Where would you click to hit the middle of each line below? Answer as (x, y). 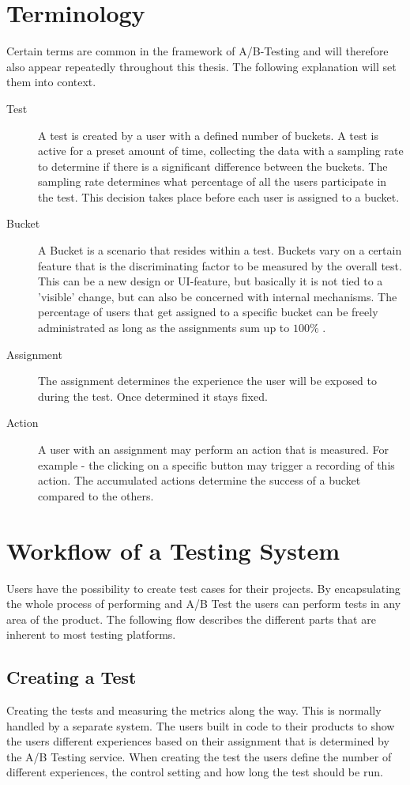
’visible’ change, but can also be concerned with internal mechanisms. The (218, 296)
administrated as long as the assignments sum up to (164, 328)
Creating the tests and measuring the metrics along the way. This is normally (194, 710)
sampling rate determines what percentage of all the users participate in (213, 181)
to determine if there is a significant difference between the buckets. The (213, 166)
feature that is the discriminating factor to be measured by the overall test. (220, 265)
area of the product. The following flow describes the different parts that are (191, 619)
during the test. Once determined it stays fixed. (153, 396)
